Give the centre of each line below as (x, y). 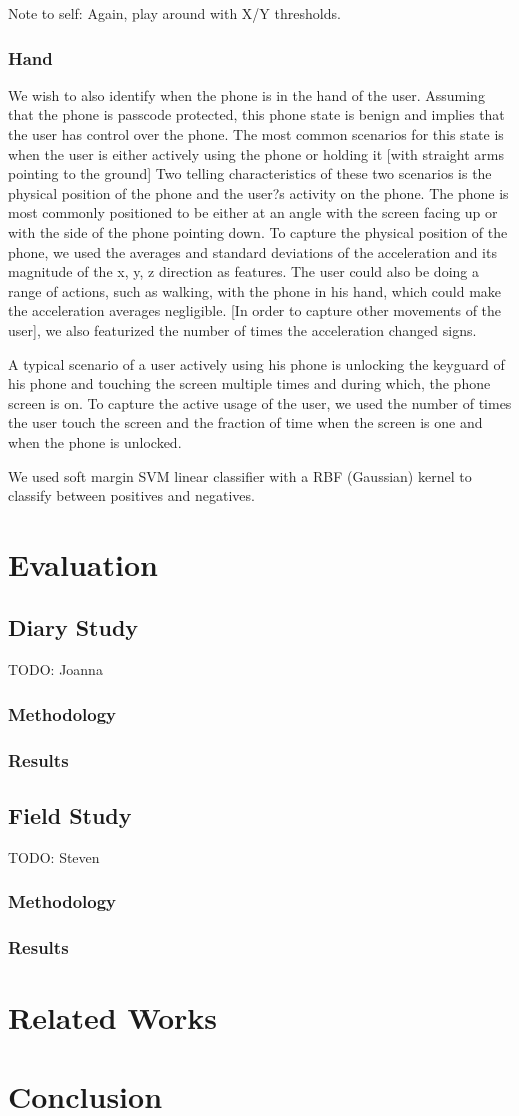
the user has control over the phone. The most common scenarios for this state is (256, 134)
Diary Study (73, 627)
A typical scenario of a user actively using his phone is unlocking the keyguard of (256, 363)
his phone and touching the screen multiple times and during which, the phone (249, 383)
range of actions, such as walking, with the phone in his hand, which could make (255, 290)
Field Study (70, 814)
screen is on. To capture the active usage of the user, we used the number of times (260, 402)
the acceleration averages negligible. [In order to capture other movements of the (255, 310)
